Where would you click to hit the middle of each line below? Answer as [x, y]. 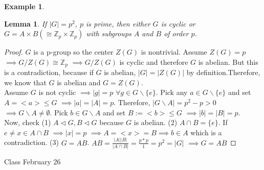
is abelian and [79, 82]
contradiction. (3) [32, 142]
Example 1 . [24, 6]
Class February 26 [32, 162]
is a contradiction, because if [49, 72]
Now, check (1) [28, 122]
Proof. [14, 52]
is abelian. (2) [156, 122]
